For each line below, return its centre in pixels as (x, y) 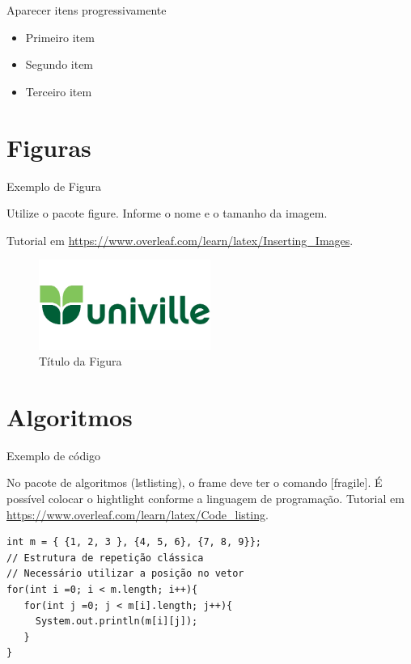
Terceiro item (59, 91)
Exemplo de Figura (54, 186)
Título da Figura (81, 361)
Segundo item (59, 64)
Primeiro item (60, 37)
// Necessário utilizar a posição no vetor (125, 574)
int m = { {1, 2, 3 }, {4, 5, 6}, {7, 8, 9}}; (134, 542)
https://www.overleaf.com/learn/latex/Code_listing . (138, 514)
